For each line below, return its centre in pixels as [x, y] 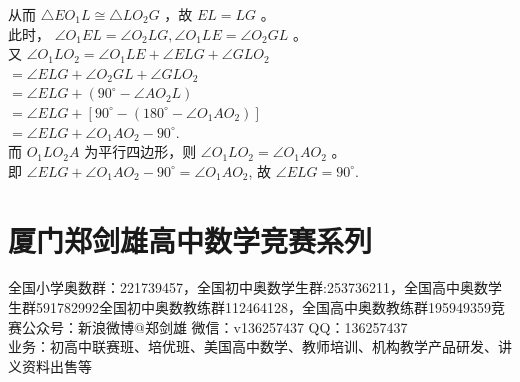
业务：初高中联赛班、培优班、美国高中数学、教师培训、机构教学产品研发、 [253, 346]
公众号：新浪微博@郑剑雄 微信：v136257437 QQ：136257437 [214, 326]
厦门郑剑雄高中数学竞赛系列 [190, 239]
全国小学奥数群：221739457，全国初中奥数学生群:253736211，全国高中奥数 [248, 287]
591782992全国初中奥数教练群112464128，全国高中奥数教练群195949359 [263, 307]
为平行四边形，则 [140, 151]
